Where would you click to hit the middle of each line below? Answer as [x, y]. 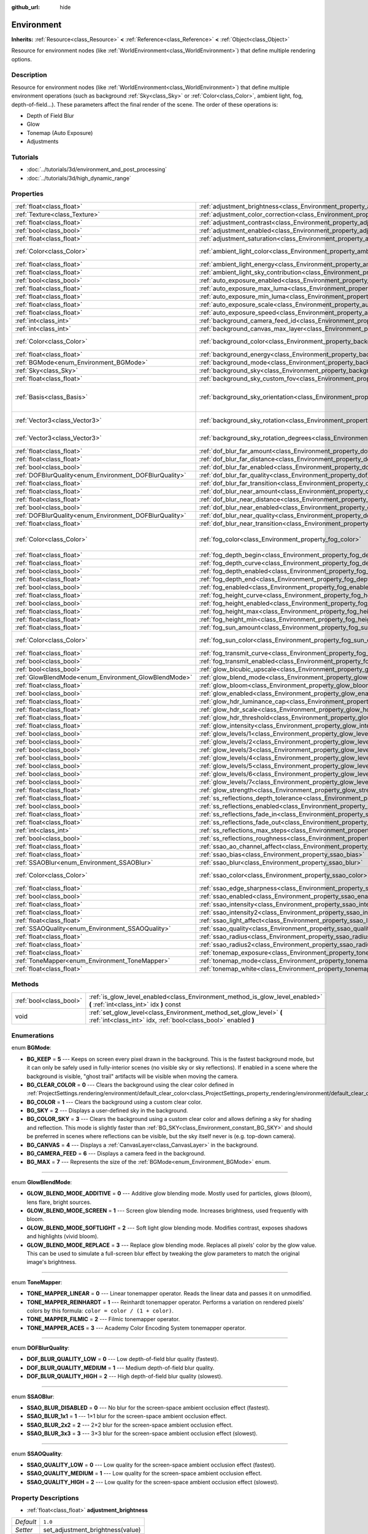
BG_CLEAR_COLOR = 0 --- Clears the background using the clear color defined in [130, 1085]
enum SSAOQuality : [37, 1454]
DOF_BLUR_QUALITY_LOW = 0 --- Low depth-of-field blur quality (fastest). [123, 1359]
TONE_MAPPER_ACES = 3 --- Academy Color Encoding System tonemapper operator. [136, 1328]
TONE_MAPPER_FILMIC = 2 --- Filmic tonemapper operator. [103, 1319]
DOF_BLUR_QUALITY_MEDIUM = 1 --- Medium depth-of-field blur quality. [121, 1368]
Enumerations [33, 1035]
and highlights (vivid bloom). [63, 1236]
